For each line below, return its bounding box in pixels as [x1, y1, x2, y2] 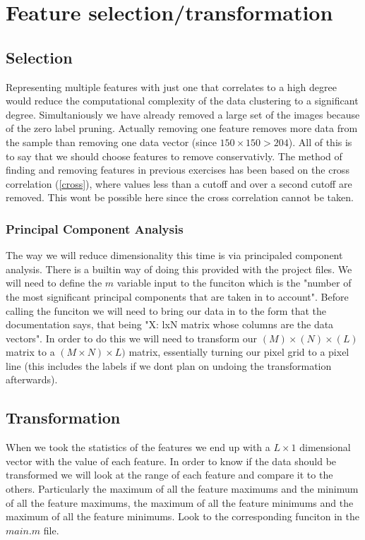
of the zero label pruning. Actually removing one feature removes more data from [6, 121, 358, 136]
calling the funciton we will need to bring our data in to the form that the [6, 303, 326, 318]
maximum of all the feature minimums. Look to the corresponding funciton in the [6, 509, 359, 524]
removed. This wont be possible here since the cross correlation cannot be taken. [6, 190, 354, 205]
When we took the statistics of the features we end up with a [6, 440, 270, 455]
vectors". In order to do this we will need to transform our [6, 330, 258, 345]
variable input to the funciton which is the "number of [116, 275, 352, 290]
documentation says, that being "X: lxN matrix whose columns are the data [6, 317, 334, 332]
